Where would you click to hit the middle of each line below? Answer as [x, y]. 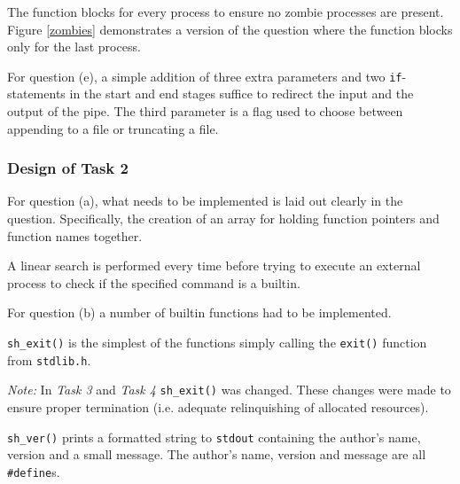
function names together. [75, 235]
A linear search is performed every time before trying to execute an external [214, 265]
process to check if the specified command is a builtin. [154, 282]
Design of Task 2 [68, 168]
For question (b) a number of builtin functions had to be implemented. [199, 312]
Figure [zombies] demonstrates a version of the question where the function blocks [230, 29]
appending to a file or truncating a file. [113, 128]
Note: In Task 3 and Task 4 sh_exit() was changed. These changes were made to [229, 390]
